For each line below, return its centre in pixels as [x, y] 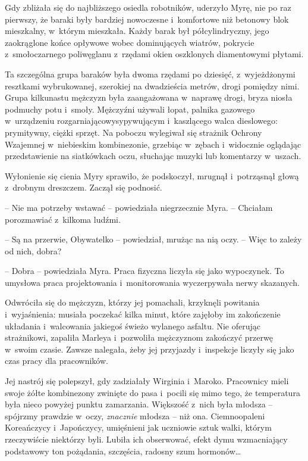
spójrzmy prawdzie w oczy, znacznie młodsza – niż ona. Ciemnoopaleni [135, 415]
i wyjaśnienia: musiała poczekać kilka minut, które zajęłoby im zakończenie [143, 314]
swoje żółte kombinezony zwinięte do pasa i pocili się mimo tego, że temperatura [153, 392]
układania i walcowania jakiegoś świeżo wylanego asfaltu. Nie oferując [133, 325]
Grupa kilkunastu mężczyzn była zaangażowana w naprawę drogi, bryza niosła [149, 97]
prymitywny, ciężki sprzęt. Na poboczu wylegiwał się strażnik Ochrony [133, 132]
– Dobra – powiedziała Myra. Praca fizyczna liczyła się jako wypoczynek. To [144, 271]
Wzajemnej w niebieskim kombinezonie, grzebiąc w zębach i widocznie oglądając [153, 144]
